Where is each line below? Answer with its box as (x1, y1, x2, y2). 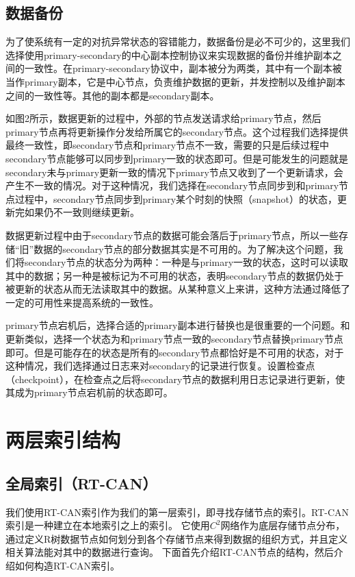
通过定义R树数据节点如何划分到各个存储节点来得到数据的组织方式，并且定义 (5, 531, 348, 545)
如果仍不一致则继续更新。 (24, 205, 140, 219)
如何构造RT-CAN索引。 (14, 558, 120, 572)
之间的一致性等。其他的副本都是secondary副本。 (5, 88, 220, 102)
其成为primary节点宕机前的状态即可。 (5, 385, 173, 400)
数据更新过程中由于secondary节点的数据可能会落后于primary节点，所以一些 (5, 228, 339, 242)
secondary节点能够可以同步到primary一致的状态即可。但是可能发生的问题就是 (5, 151, 349, 165)
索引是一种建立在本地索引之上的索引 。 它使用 (5, 518, 210, 532)
